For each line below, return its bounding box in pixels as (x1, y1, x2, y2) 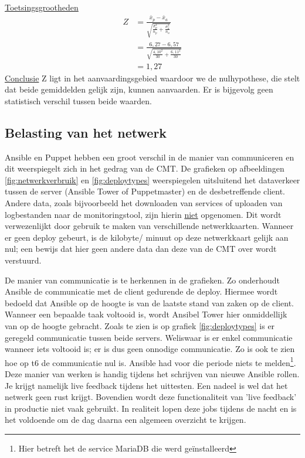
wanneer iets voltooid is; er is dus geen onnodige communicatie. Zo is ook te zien (5, 343, 295, 355)
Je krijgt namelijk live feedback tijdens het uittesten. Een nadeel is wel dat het (5, 379, 288, 391)
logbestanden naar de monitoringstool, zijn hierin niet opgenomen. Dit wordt (5, 208, 282, 220)
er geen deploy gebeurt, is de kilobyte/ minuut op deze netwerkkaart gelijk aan (5, 231, 289, 243)
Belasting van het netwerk (5, 123, 167, 141)
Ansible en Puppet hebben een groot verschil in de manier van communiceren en (5, 151, 294, 163)
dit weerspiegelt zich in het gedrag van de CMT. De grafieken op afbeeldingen (5, 162, 284, 175)
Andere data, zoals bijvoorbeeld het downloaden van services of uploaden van (5, 197, 283, 209)
